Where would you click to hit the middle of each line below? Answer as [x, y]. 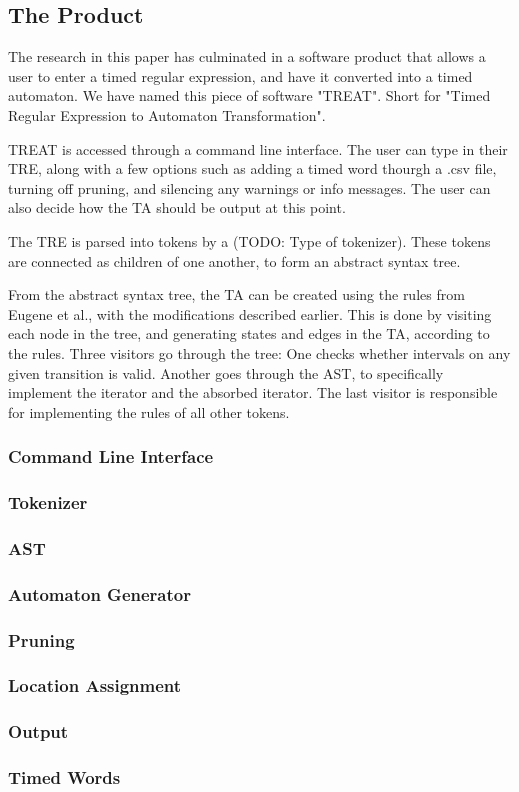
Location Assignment [95, 685]
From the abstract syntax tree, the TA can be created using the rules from [236, 294]
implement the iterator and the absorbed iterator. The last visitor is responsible [253, 392]
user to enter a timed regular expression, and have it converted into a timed [240, 75]
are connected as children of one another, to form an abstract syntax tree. [234, 260]
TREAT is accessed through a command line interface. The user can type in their [258, 148]
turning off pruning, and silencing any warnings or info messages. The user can [249, 187]
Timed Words [64, 777]
